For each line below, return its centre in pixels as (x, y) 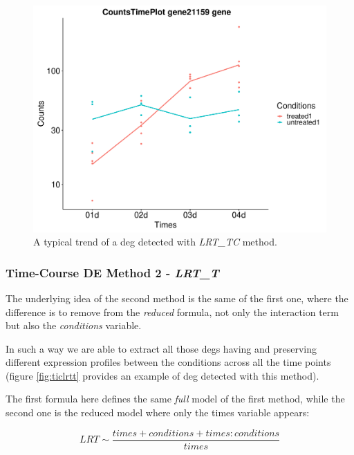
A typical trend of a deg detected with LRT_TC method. (155, 242)
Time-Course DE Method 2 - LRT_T (112, 272)
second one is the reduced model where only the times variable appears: (158, 412)
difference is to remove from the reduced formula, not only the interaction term (172, 312)
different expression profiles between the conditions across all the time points (168, 362)
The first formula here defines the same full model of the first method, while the (175, 399)
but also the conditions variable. (74, 325)
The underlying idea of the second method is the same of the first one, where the (177, 298)
